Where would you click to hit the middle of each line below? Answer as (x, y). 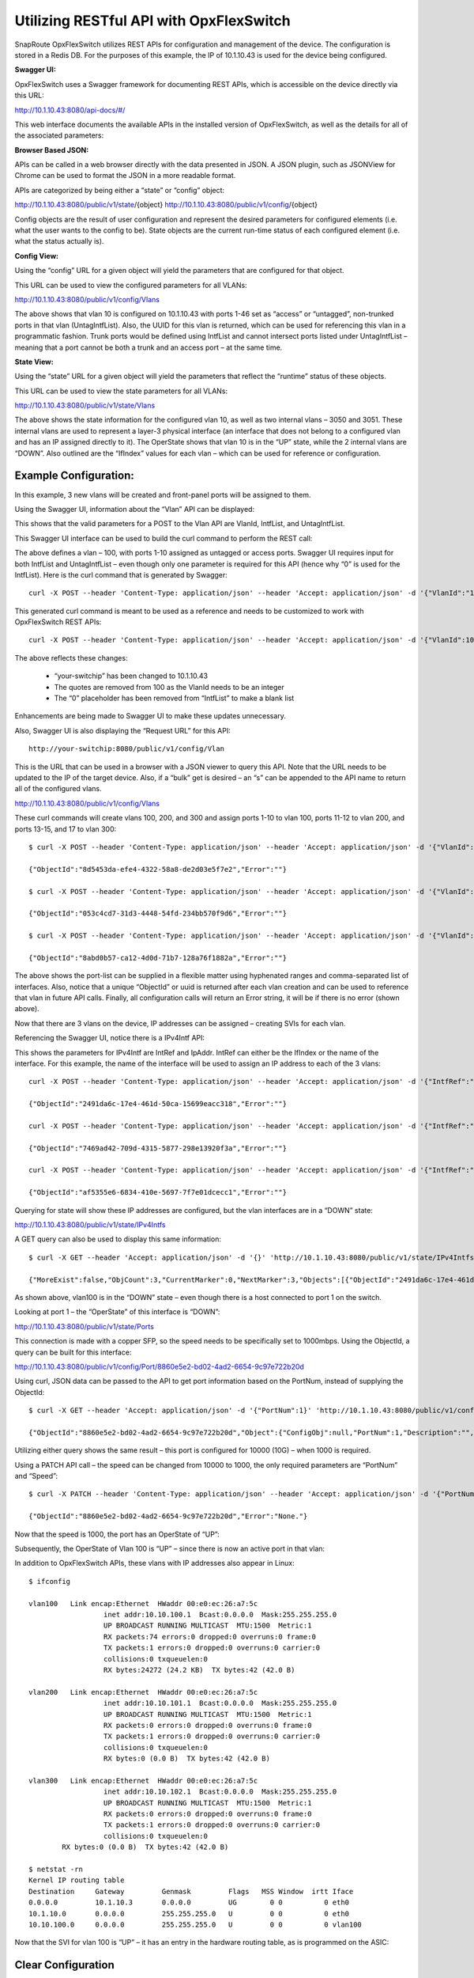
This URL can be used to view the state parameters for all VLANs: (121, 391)
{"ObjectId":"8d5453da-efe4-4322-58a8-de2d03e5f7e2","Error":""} (158, 869)
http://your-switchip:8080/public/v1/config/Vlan (127, 749)
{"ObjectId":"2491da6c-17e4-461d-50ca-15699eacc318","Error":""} (158, 1104)
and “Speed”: (36, 1476)
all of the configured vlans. (58, 789)
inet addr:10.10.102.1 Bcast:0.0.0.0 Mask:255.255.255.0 (220, 1792)
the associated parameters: (59, 135)
